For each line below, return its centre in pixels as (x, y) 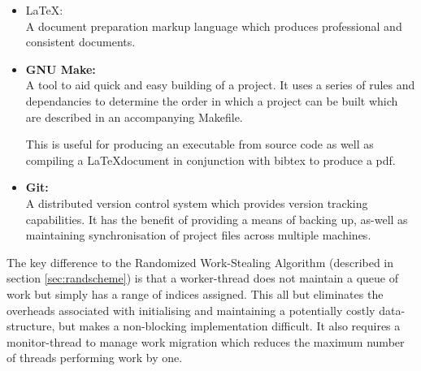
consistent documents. (80, 42)
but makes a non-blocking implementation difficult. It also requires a (229, 326)
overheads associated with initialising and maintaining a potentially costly (191, 310)
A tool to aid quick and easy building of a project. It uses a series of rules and (220, 85)
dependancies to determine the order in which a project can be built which (212, 100)
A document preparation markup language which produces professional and (214, 26)
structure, (31, 326)
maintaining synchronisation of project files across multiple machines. (198, 235)
